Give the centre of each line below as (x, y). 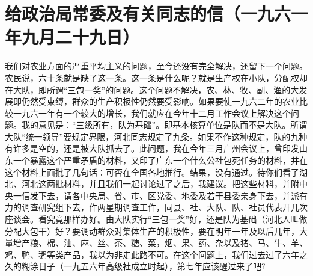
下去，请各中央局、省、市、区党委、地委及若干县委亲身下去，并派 (169, 195)
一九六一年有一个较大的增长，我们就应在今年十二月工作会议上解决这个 (152, 113)
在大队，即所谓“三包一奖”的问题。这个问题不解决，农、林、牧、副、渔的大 (152, 89)
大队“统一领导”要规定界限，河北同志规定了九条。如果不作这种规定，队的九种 (156, 136)
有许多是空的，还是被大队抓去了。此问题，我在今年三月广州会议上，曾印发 (152, 148)
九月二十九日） (81, 37)
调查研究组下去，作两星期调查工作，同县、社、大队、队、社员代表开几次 (164, 207)
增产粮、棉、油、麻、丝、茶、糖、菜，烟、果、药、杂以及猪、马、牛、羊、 (160, 243)
